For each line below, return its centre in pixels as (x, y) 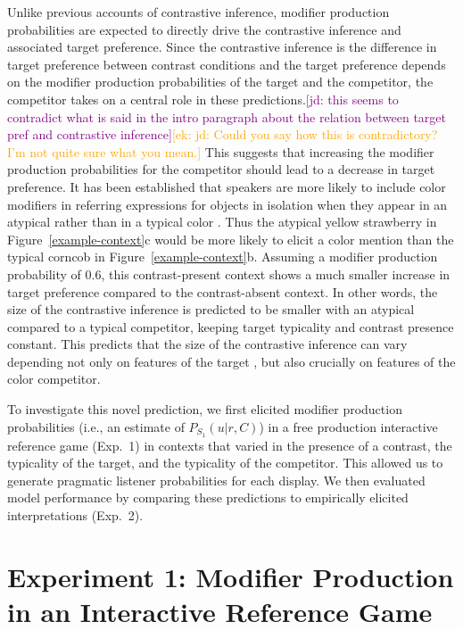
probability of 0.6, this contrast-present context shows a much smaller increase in (229, 274)
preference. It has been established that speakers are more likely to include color (227, 186)
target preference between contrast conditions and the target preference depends (227, 64)
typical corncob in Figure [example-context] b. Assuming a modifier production (223, 257)
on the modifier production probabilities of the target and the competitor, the (220, 82)
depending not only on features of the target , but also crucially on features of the (231, 361)
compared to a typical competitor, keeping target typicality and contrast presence (231, 326)
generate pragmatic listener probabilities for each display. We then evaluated (216, 480)
